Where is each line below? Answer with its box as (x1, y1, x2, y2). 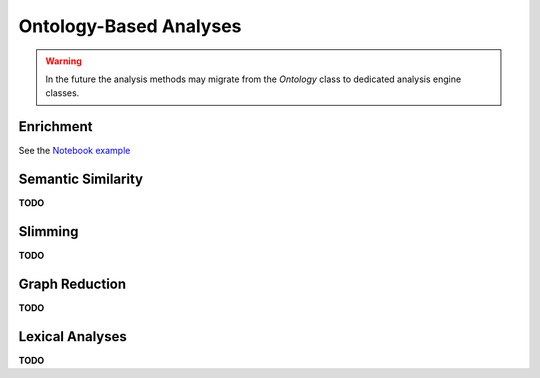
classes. (45, 87, 80, 99)
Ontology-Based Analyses (18, 15, 242, 37)
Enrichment (18, 118, 94, 135)
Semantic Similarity (18, 171, 144, 188)
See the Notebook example (18, 145, 131, 157)
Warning (45, 55, 82, 67)
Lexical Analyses (18, 328, 127, 345)
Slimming (18, 223, 79, 240)
